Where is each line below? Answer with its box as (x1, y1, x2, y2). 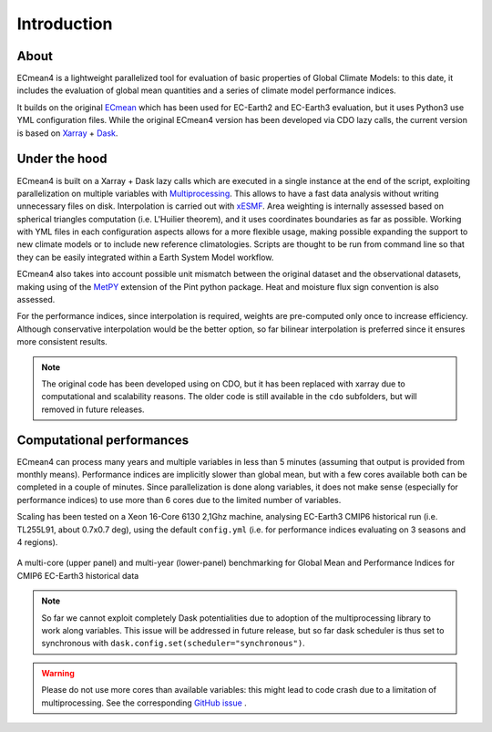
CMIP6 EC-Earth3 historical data (16, 570, 139, 581)
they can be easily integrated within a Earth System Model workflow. (16, 252, 274, 263)
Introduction (16, 14, 113, 34)
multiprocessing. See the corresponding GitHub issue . (41, 697, 248, 708)
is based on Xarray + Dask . (16, 128, 118, 139)
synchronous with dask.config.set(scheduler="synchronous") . (41, 638, 305, 649)
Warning (41, 667, 75, 678)
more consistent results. (16, 336, 108, 347)
